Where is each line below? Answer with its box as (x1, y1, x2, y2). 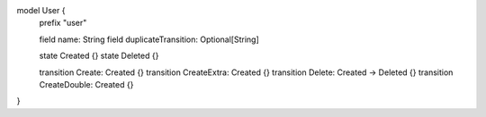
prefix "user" (39, 18, 87, 29)
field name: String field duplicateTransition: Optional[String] (39, 34, 260, 45)
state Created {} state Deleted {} (39, 50, 159, 62)
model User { (16, 5, 66, 15)
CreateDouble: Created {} (39, 79, 134, 89)
